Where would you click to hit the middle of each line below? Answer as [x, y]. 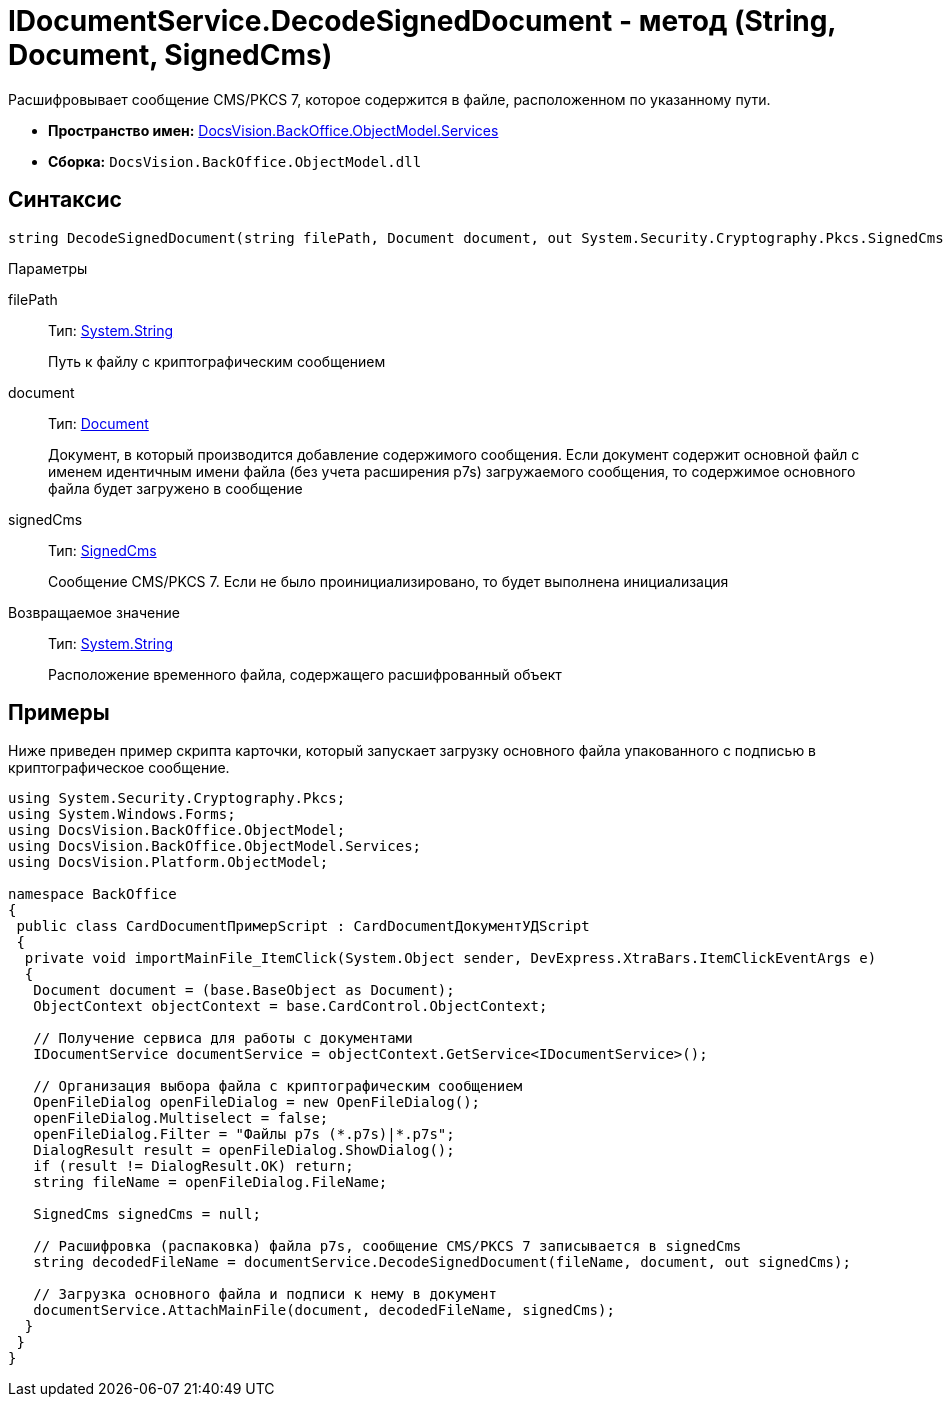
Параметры [48, 268]
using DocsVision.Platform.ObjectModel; [168, 862]
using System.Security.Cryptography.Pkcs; [177, 798]
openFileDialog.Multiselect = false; [181, 1118]
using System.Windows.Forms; [122, 814]
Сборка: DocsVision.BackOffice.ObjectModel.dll [235, 161]
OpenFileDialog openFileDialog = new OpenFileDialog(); [257, 1102]
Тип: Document [98, 423]
